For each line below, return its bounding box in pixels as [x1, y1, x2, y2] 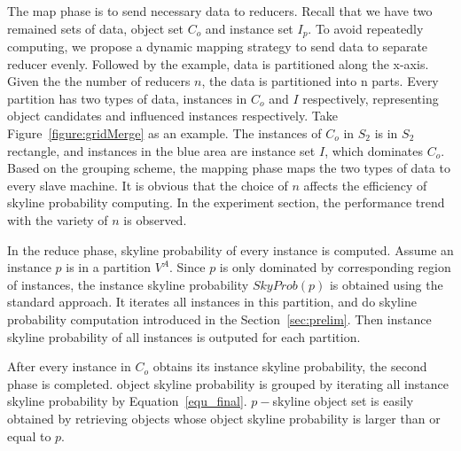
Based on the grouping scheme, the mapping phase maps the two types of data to [7, 159, 450, 177]
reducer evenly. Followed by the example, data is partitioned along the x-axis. [7, 54, 429, 73]
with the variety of [7, 210, 108, 229]
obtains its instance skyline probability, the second [152, 357, 427, 376]
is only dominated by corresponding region [219, 258, 451, 276]
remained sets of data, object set [7, 19, 184, 37]
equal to [7, 426, 51, 445]
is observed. [123, 210, 187, 229]
